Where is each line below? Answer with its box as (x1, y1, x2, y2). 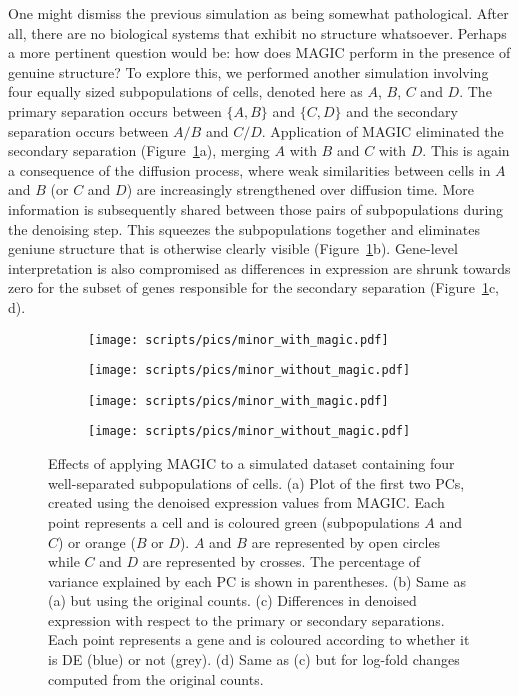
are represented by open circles (251, 531, 441, 552)
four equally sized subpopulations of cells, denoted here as (8, 81, 363, 102)
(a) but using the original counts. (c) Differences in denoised (48, 590, 417, 611)
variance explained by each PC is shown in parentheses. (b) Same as (48, 570, 466, 591)
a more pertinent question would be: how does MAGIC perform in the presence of (8, 42, 511, 63)
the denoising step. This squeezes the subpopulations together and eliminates (8, 218, 480, 239)
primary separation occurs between (8, 100, 222, 121)
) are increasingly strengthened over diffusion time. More (126, 179, 474, 200)
